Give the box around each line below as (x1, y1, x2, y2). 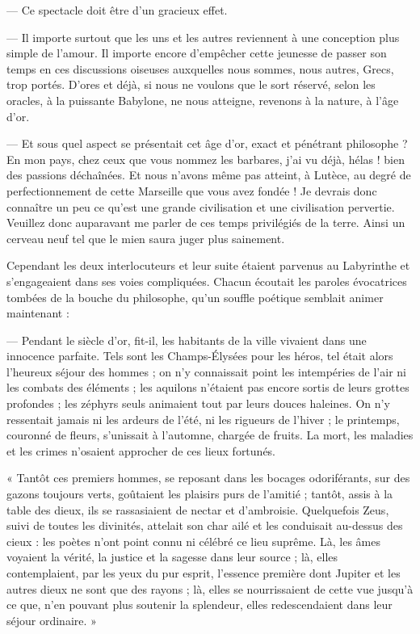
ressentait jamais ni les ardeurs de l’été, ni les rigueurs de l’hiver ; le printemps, (6, 410, 400, 427)
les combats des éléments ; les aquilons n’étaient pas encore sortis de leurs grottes (6, 379, 409, 396)
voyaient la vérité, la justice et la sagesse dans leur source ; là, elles (6, 548, 338, 565)
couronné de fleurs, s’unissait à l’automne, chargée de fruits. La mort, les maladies (6, 426, 414, 443)
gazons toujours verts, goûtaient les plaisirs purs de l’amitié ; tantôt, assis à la (6, 485, 393, 502)
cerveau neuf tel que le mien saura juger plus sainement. (6, 229, 285, 246)
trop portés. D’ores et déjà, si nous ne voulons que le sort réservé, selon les (6, 76, 376, 93)
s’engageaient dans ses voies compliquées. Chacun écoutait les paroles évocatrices (6, 272, 407, 289)
